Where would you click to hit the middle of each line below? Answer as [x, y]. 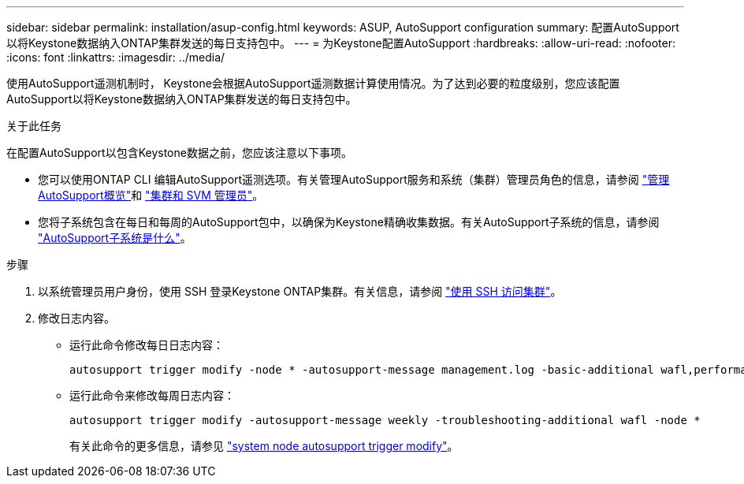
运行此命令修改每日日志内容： [147, 345]
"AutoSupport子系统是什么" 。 [115, 238]
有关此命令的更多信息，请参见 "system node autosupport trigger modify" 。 [264, 446]
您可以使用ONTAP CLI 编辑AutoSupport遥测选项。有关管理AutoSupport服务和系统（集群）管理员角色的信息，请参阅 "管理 [354, 179]
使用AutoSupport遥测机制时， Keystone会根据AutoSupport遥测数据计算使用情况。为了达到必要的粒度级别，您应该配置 [313, 83]
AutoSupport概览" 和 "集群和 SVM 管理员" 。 [151, 195]
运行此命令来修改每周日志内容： [152, 395]
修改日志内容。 [76, 318]
